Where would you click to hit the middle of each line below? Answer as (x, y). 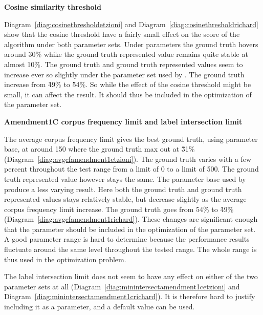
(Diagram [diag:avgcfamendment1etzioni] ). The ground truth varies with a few (128, 159)
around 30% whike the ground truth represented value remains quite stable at (126, 54)
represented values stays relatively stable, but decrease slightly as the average (125, 199)
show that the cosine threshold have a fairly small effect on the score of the (122, 34)
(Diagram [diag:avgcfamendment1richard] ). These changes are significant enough (131, 219)
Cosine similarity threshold (53, 7)
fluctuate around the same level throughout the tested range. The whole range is (130, 249)
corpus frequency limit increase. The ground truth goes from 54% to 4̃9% (119, 209)
